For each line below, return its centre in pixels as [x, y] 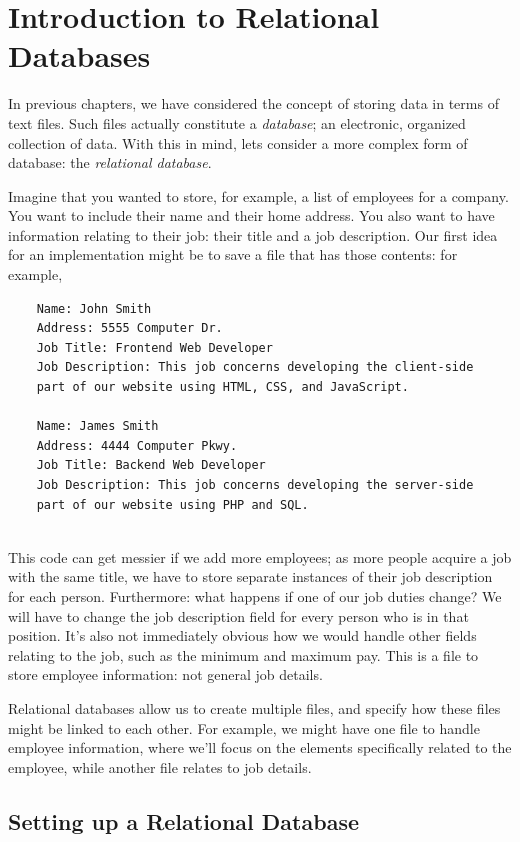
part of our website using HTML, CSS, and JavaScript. [222, 387]
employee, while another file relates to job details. [160, 766]
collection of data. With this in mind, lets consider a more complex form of [238, 142]
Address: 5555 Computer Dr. [129, 328]
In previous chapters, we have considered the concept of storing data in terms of [253, 103]
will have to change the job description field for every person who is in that [238, 615]
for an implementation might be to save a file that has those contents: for [233, 254]
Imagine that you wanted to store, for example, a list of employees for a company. [258, 195]
